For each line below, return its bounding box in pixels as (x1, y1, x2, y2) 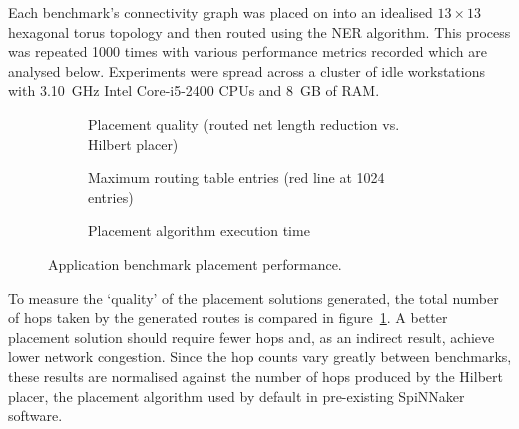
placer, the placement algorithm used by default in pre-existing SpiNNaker (8, 385, 465, 406)
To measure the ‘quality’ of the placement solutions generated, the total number (8, 287, 499, 308)
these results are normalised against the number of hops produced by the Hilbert (8, 365, 503, 386)
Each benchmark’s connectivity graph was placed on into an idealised (8, 2, 433, 22)
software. (8, 405, 63, 426)
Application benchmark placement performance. (48, 253, 342, 274)
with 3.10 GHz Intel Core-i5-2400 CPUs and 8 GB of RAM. (8, 80, 380, 101)
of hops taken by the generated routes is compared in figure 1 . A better (8, 307, 448, 328)
